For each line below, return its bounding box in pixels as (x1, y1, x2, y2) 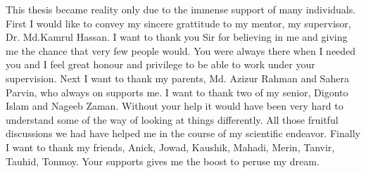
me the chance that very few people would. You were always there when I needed (6, 43, 356, 58)
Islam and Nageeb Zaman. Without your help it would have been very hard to (6, 98, 343, 113)
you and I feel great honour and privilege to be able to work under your (6, 57, 315, 72)
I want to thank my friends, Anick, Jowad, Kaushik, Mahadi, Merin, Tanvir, (6, 139, 335, 154)
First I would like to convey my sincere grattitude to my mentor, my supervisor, (6, 15, 351, 30)
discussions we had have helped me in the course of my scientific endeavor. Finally (6, 126, 360, 141)
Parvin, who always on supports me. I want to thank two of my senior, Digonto (6, 84, 348, 99)
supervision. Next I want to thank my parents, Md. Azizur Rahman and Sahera (6, 70, 349, 85)
